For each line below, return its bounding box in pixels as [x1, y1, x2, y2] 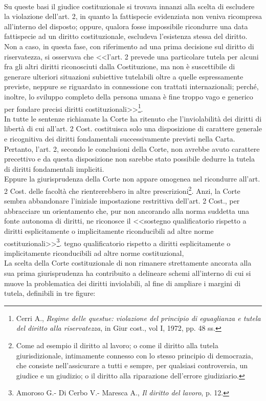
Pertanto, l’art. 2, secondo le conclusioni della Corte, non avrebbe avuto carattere [4, 143, 260, 154]
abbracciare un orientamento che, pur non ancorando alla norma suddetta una [4, 205, 250, 216]
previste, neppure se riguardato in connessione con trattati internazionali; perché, [4, 81, 259, 92]
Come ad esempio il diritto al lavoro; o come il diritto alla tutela [16, 339, 218, 350]
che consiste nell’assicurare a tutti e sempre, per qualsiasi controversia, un [16, 360, 248, 371]
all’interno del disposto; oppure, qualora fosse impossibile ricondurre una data [4, 21, 248, 31]
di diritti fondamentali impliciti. [4, 163, 104, 174]
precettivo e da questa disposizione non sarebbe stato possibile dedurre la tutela [4, 153, 255, 164]
